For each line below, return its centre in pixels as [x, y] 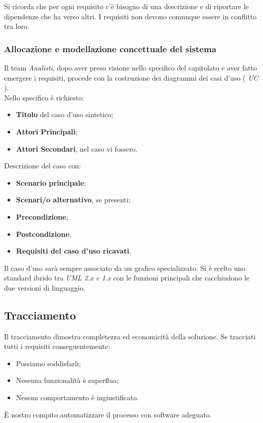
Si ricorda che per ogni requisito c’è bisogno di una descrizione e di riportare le [126, 6]
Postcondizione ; [44, 234]
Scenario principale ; [51, 182]
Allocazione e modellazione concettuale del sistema [110, 48]
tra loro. [17, 26]
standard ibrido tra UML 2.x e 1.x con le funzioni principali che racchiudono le [127, 278]
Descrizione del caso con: [43, 166]
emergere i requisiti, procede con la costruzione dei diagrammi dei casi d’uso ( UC [131, 77]
